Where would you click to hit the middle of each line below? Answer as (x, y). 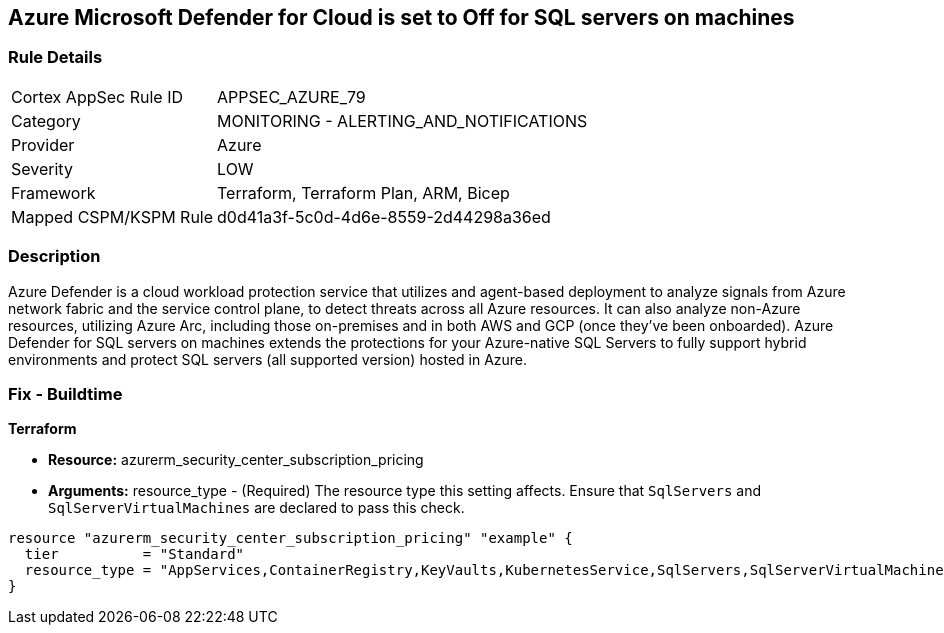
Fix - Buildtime (65, 393)
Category (46, 120)
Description (54, 256)
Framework (53, 192)
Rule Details (55, 57)
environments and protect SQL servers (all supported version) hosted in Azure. (268, 359)
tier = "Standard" (134, 554)
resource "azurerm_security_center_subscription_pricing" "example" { (290, 538)
